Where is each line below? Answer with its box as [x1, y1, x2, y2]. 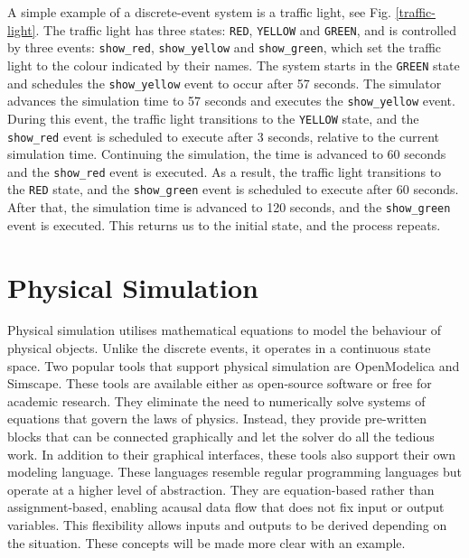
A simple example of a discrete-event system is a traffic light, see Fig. [7, 3, 391, 21]
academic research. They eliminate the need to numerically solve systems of [7, 391, 426, 410]
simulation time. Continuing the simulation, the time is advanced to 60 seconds [7, 144, 446, 163]
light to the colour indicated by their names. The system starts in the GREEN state [7, 55, 460, 74]
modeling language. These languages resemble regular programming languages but [7, 462, 462, 481]
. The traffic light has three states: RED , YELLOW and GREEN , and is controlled [35, 20, 456, 39]
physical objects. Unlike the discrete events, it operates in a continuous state [7, 339, 431, 358]
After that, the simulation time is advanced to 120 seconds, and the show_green [7, 198, 451, 217]
